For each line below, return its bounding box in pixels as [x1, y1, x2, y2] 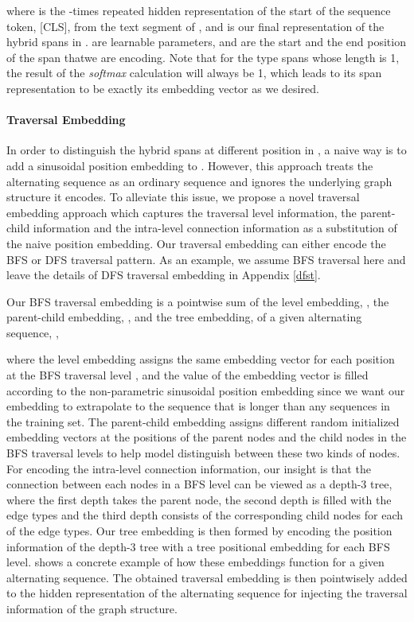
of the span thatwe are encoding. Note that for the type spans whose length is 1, [6, 49, 400, 65]
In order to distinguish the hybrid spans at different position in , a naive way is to [6, 142, 407, 158]
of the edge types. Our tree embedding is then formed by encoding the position [6, 523, 393, 539]
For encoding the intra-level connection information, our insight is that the [6, 460, 371, 476]
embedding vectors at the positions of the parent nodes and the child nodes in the [6, 429, 407, 445]
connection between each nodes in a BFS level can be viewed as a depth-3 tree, [6, 476, 393, 492]
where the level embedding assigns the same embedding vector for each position [6, 351, 395, 367]
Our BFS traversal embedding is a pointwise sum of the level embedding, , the [6, 293, 389, 309]
